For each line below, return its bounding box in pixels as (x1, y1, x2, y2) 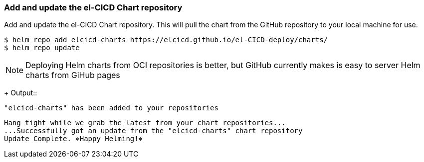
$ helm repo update (4, 44, 80, 52)
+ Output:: (4, 88, 37, 97)
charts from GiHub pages (25, 70, 120, 81)
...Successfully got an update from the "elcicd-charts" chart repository (4, 127, 303, 135)
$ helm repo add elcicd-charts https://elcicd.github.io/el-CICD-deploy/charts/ (4, 36, 328, 44)
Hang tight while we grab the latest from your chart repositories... (4, 119, 286, 127)
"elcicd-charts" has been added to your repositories (4, 104, 218, 112)
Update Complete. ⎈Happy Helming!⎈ (4, 135, 143, 143)
